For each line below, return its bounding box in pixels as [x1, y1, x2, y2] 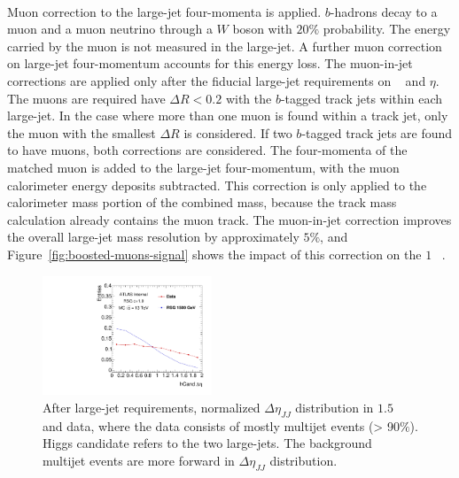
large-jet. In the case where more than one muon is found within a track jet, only [7, 106, 448, 125]
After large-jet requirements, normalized [43, 397, 261, 416]
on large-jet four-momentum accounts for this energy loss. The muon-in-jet [7, 54, 413, 73]
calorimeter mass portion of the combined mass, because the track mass [7, 193, 397, 212]
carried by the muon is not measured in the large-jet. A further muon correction [7, 36, 442, 55]
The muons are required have [7, 89, 166, 107]
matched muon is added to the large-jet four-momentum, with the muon [7, 158, 400, 176]
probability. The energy [323, 19, 451, 38]
